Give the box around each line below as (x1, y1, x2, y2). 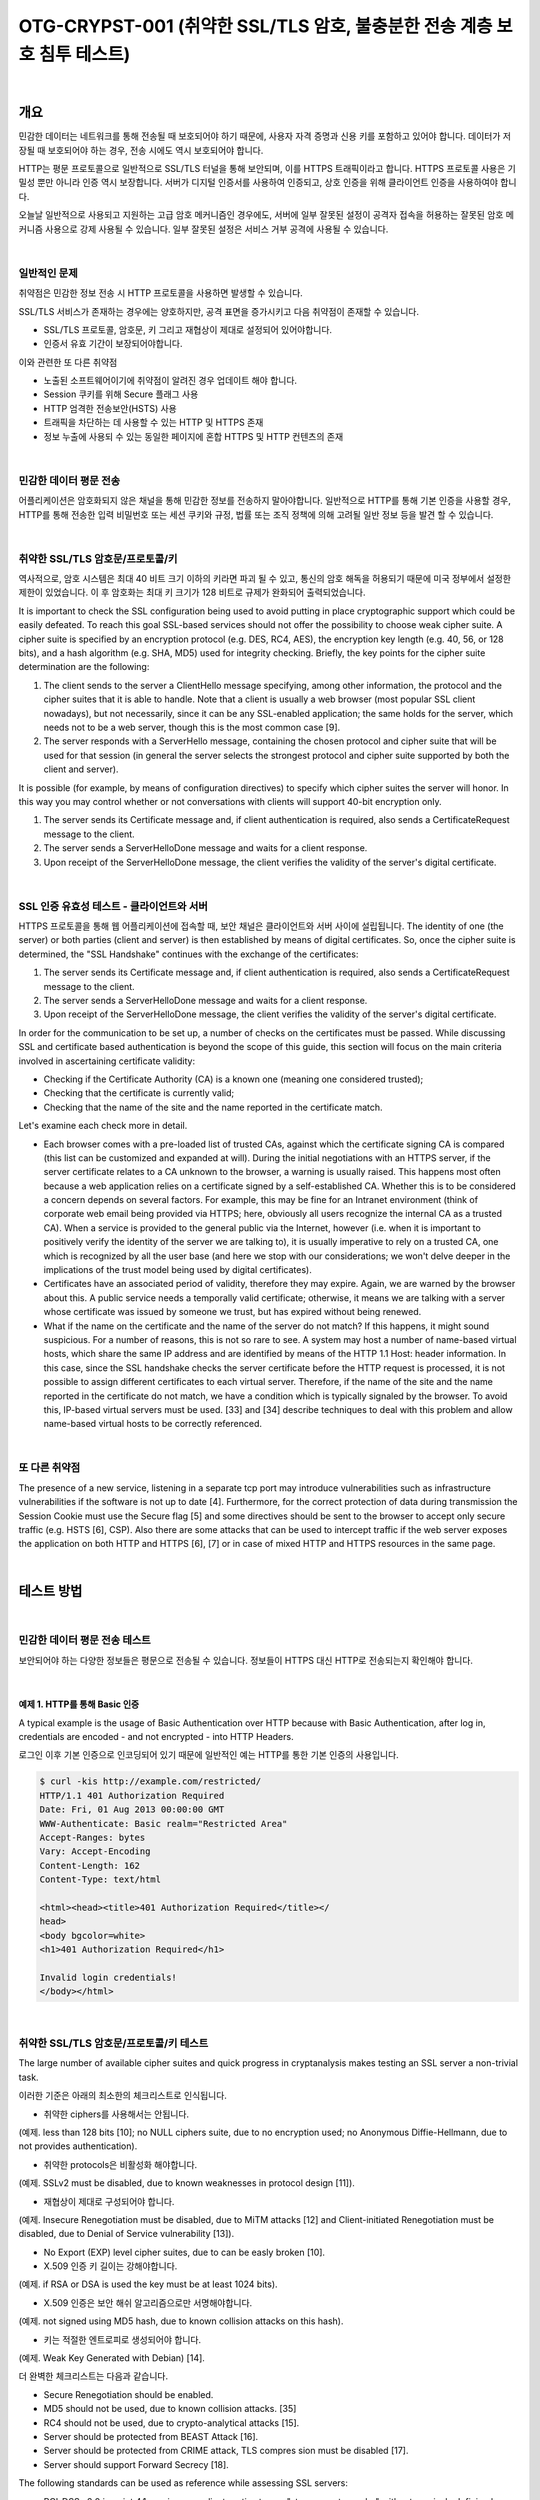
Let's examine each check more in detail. (18, 1120, 188, 1132)
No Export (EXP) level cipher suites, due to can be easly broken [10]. (43, 2246, 325, 2258)
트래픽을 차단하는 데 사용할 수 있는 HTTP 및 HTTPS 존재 (43, 416, 264, 429)
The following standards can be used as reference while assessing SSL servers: (18, 2477, 349, 2489)
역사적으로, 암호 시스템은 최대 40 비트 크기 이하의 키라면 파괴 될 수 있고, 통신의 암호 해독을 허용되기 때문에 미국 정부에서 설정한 (18, 573, 512, 585)
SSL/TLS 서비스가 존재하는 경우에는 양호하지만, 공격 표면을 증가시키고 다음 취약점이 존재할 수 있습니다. (18, 305, 420, 317)
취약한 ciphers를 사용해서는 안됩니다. (43, 2108, 190, 2120)
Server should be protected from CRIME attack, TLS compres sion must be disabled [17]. (43, 2445, 409, 2457)
